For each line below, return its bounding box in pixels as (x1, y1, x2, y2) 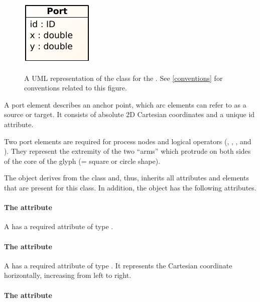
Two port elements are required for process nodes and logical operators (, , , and (4, 136, 251, 146)
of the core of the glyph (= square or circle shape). (4, 155, 161, 166)
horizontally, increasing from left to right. (4, 270, 132, 280)
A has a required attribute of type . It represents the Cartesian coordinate (4, 260, 232, 270)
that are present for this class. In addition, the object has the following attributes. (4, 182, 256, 192)
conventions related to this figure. (24, 82, 127, 93)
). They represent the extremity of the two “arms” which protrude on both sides (4, 146, 251, 156)
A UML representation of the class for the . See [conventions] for (24, 72, 223, 83)
